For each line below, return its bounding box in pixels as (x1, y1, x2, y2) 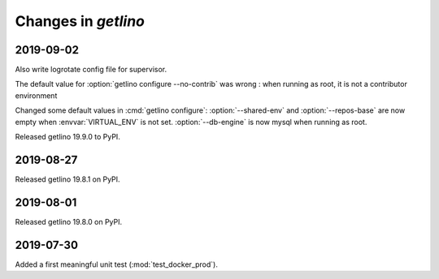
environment (15, 90, 58, 101)
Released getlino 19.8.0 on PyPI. (15, 217, 123, 226)
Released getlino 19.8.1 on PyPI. (15, 174, 121, 184)
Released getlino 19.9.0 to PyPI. (15, 132, 121, 142)
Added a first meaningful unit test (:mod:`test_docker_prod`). (15, 260, 219, 269)
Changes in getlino (15, 12, 146, 30)
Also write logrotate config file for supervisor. (15, 65, 167, 75)
